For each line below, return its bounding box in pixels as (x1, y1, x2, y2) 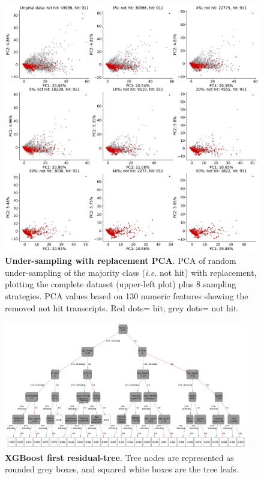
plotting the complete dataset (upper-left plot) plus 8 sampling (5, 278, 236, 290)
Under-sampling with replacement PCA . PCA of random (5, 254, 236, 267)
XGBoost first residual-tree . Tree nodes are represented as (5, 451, 234, 463)
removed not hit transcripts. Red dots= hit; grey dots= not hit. (5, 301, 239, 314)
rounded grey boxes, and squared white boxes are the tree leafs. (5, 463, 239, 475)
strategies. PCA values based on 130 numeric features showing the (5, 289, 248, 302)
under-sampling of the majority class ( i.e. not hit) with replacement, (5, 266, 257, 278)
